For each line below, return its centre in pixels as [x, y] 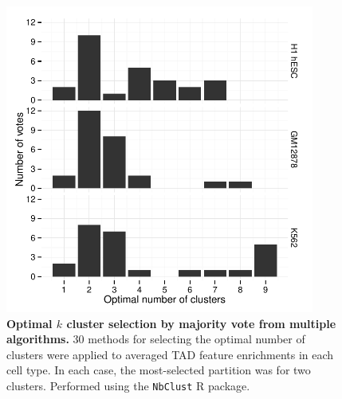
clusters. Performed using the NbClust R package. [128, 385]
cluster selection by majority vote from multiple [201, 323]
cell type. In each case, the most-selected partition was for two [159, 370]
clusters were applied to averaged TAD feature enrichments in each [170, 354]
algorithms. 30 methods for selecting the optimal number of [156, 339]
